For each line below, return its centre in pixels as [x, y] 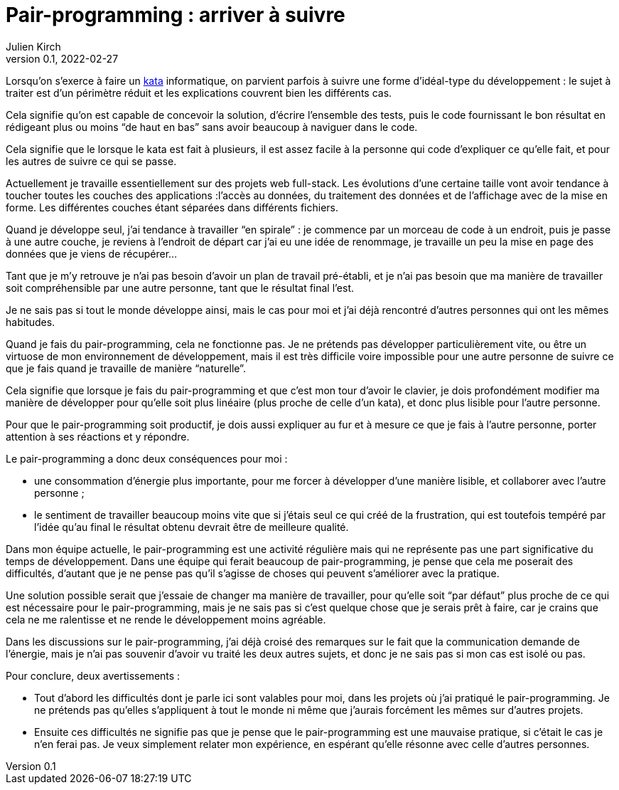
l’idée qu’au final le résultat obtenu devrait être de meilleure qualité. [192, 527]
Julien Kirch [33, 46]
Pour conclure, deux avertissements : [93, 675]
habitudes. [31, 322]
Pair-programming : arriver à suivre [176, 15]
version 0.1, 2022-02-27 [62, 58]
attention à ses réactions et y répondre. [98, 436]
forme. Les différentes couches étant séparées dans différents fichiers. [172, 207]
